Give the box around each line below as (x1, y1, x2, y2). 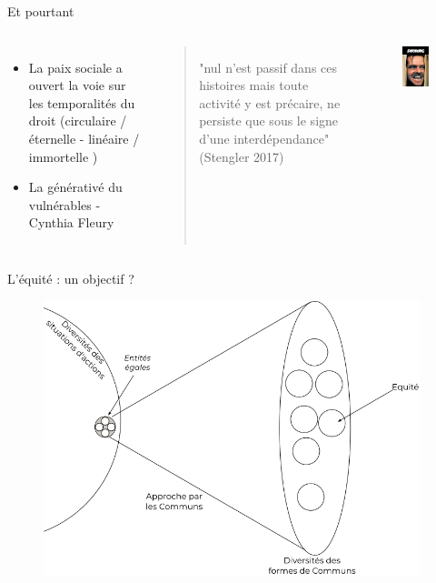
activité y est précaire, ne (199, 93, 341, 112)
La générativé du (28, 177, 123, 196)
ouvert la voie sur (28, 75, 126, 95)
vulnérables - (28, 195, 101, 214)
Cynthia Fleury (28, 213, 114, 232)
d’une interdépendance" (199, 128, 330, 147)
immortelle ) (28, 146, 98, 166)
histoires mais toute (199, 75, 309, 95)
